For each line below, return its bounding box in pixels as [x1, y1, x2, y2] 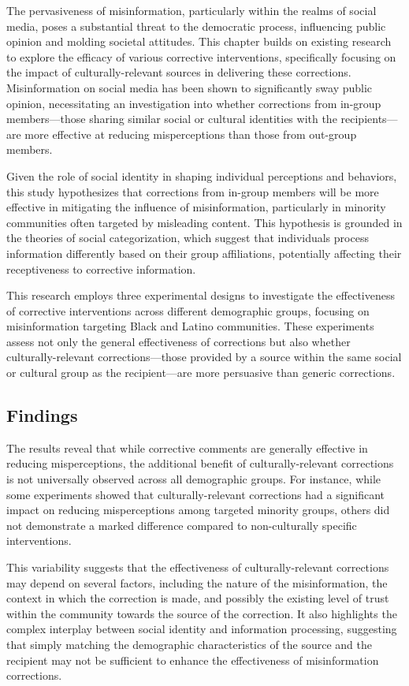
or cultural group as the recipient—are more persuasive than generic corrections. [6, 364, 396, 381]
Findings [6, 403, 78, 427]
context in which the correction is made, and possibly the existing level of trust [6, 590, 389, 606]
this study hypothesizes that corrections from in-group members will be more [6, 183, 379, 199]
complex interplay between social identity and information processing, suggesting [6, 621, 397, 637]
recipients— [340, 110, 398, 127]
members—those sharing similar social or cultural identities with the [6, 110, 337, 127]
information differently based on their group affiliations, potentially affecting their [6, 244, 402, 261]
